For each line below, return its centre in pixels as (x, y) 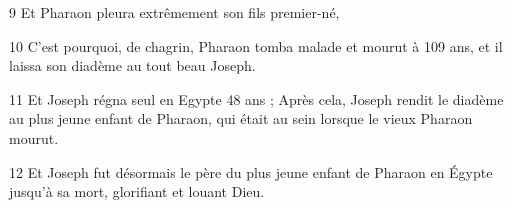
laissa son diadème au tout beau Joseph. (132, 65)
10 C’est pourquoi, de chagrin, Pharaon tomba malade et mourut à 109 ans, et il (256, 45)
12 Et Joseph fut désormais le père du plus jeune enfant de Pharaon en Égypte (251, 171)
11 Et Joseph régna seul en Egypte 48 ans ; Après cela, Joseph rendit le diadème (256, 98)
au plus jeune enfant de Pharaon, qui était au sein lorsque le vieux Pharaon (241, 118)
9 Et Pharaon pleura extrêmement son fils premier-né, (174, 12)
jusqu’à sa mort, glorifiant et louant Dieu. (137, 191)
